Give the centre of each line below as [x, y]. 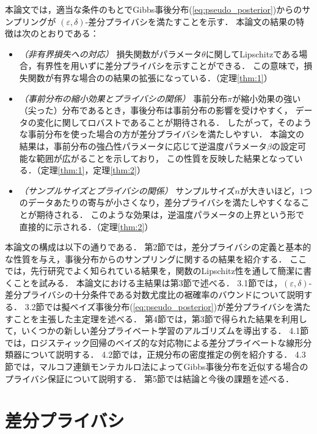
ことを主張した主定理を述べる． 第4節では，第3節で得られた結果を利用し [160, 318]
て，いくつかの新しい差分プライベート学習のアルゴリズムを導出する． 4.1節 [157, 331]
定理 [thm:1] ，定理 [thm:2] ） [93, 170]
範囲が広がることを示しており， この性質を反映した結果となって [165, 158]
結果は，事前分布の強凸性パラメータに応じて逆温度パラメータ [143, 146]
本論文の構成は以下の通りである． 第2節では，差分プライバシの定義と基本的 [158, 247]
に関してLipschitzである [252, 53]
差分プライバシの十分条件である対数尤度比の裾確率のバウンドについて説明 [155, 295]
